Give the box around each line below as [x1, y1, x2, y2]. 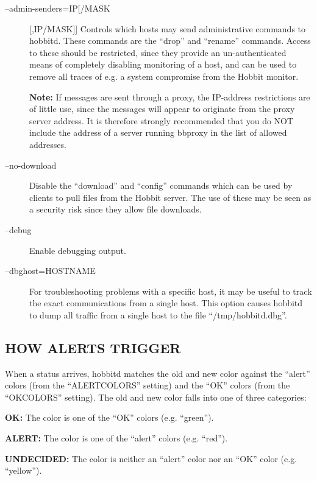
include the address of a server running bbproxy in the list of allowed [29, 126, 287, 139]
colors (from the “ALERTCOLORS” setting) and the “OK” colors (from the [5, 379, 290, 391]
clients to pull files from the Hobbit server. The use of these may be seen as [29, 191, 312, 203]
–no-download [5, 158, 57, 171]
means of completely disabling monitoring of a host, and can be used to [29, 58, 297, 71]
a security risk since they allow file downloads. [29, 203, 202, 216]
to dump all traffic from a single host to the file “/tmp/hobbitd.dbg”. [29, 308, 287, 321]
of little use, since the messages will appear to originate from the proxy [29, 102, 295, 115]
